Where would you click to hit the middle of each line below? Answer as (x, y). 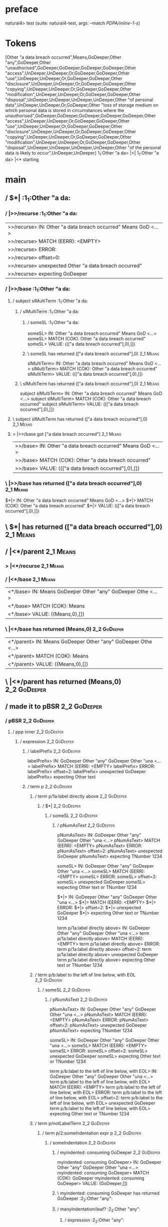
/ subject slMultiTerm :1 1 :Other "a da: (50, 301)
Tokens (21, 43)
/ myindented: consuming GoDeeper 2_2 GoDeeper (109, 1152)
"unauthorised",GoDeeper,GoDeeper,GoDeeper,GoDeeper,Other (71, 68)
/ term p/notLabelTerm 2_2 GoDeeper (72, 1123)
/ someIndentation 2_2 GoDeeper (83, 1142)
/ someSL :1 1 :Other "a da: (53, 323)
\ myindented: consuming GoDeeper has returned (108, 1193)
